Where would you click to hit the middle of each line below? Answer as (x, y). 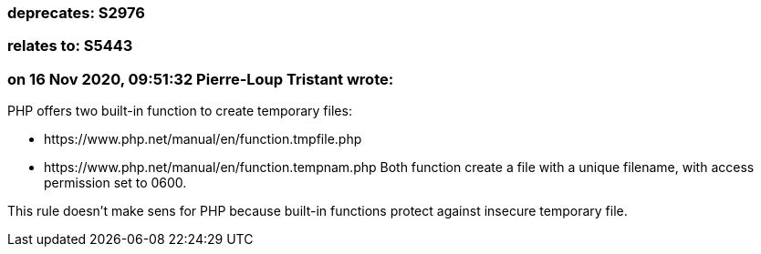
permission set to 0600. (115, 183)
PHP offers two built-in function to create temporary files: (180, 111)
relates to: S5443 (70, 46)
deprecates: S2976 (76, 13)
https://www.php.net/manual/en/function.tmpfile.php (203, 139)
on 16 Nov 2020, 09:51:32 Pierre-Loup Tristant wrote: (201, 79)
